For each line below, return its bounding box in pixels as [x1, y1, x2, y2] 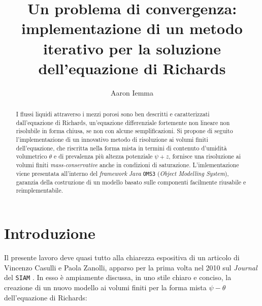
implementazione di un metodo [21, 18, 243, 39]
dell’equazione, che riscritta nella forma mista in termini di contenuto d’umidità [16, 143, 227, 152]
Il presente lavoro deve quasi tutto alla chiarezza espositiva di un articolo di [4, 252, 240, 263]
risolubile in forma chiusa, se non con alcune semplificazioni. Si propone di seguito [16, 127, 233, 135]
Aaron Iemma [110, 87, 154, 98]
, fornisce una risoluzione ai [169, 152, 241, 161]
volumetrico [16, 152, 47, 161]
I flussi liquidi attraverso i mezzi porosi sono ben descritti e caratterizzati [16, 110, 210, 118]
